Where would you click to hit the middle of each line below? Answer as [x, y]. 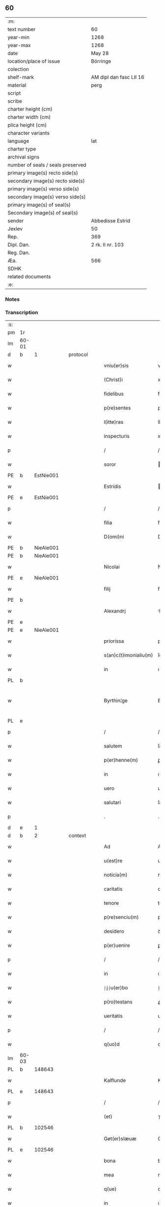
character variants [29, 133]
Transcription [22, 312]
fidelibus [114, 394]
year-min [18, 37]
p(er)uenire [117, 945]
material [17, 85]
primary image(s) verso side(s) [43, 188]
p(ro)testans [118, 1002]
